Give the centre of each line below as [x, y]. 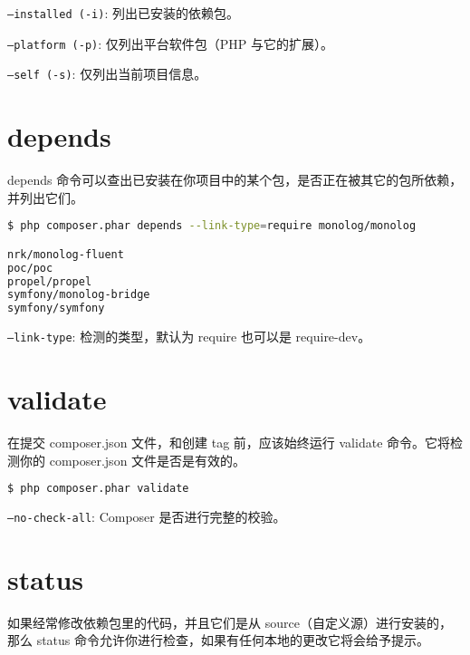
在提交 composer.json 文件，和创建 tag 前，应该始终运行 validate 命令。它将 [229, 442]
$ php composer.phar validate [98, 489]
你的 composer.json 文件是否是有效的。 [133, 460]
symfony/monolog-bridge [79, 295]
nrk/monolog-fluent [66, 254]
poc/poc [30, 268]
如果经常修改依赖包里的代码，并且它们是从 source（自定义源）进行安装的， [230, 622]
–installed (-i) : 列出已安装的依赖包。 [123, 13]
